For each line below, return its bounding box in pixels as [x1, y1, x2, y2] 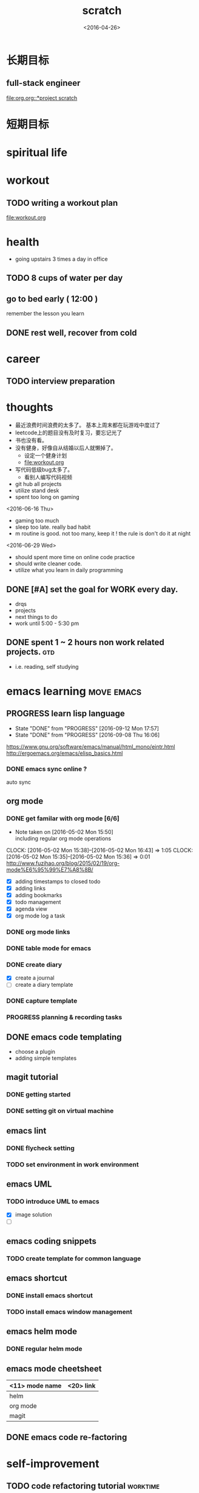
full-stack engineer [6, 78, 81, 88]
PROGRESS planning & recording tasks [6, 1013, 123, 1022]
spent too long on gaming [15, 493, 80, 501]
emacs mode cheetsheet [6, 1363, 102, 1374]
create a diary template [15, 981, 73, 989]
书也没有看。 [15, 437, 47, 444]
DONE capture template [6, 997, 78, 1005]
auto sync [6, 778, 32, 786]
